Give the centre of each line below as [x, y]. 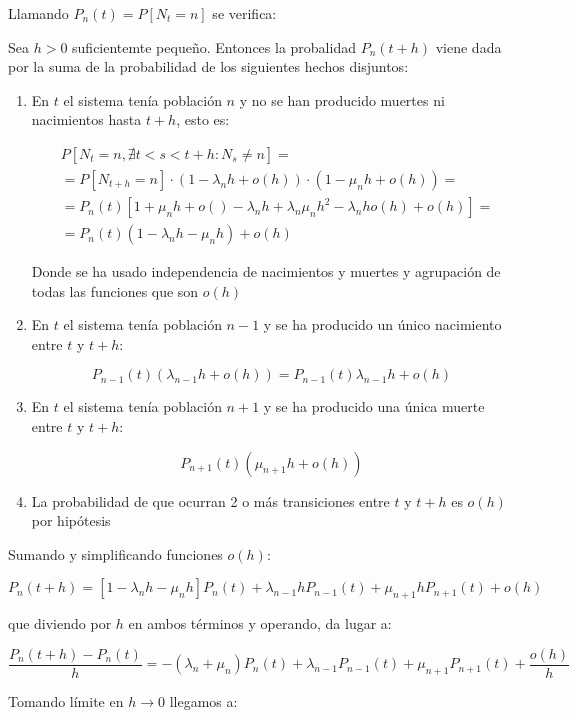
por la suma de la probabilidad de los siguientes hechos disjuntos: [208, 66]
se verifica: [244, 13]
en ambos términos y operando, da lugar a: [260, 623]
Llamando [38, 13]
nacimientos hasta [86, 119]
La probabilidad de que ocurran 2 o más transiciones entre [210, 500]
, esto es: [203, 119]
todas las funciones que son [115, 290]
